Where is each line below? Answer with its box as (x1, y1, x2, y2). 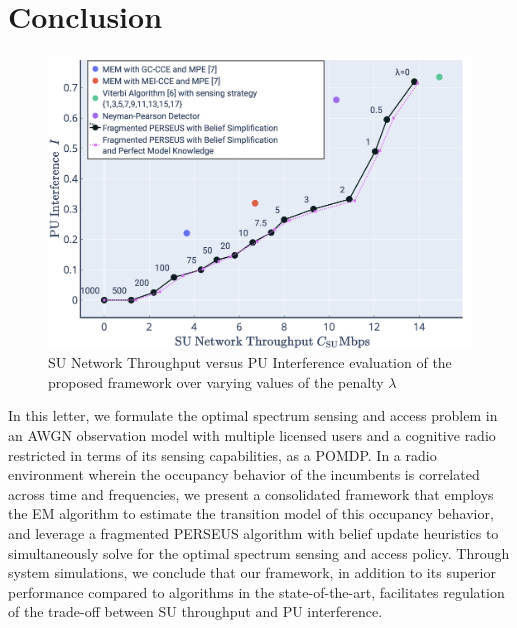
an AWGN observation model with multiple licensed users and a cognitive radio (8, 425, 496, 446)
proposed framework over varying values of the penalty (48, 371, 384, 392)
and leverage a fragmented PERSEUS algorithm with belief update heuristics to (8, 523, 499, 544)
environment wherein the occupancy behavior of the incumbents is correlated (8, 464, 480, 485)
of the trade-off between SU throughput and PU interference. (8, 601, 383, 622)
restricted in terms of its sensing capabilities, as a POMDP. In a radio (8, 444, 437, 465)
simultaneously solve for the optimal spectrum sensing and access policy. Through (8, 542, 510, 563)
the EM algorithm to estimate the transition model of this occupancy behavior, (8, 503, 494, 524)
